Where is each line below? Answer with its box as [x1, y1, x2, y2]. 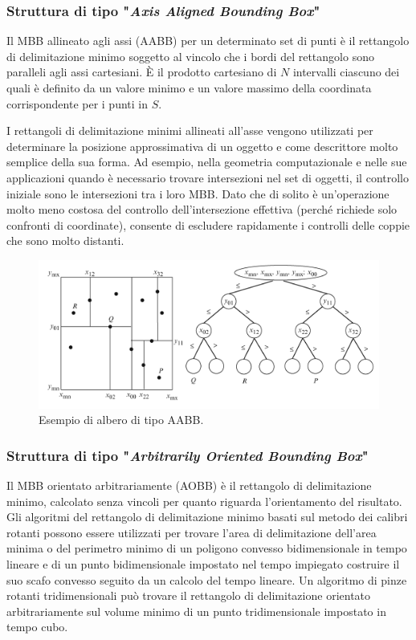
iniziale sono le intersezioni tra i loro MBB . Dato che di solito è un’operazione [6, 185, 389, 202]
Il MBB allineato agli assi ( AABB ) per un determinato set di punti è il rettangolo [6, 32, 410, 49]
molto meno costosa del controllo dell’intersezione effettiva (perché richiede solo [6, 201, 398, 218]
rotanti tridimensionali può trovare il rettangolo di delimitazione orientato [6, 587, 371, 604]
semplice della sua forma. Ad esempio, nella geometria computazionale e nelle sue [6, 153, 407, 170]
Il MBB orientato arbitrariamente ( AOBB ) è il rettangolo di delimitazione [6, 477, 372, 494]
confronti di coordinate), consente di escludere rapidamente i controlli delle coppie [6, 216, 410, 233]
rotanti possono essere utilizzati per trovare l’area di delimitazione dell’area [6, 524, 377, 540]
